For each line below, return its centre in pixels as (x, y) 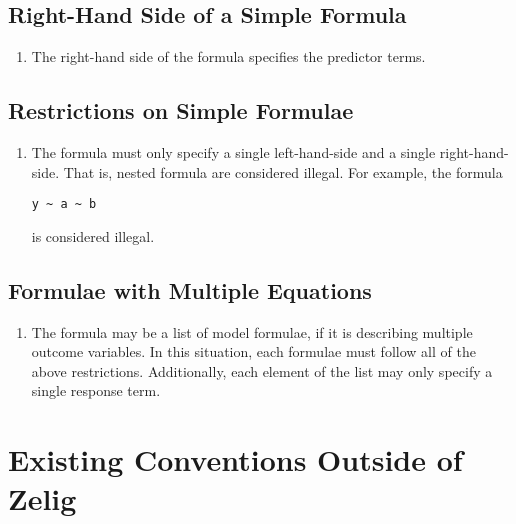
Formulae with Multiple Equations (190, 289)
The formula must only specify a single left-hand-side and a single (233, 152)
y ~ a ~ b (64, 204)
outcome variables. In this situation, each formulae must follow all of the (253, 351)
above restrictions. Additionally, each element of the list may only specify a (262, 370)
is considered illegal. (93, 235)
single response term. (96, 390)
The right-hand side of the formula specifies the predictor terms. (228, 56)
